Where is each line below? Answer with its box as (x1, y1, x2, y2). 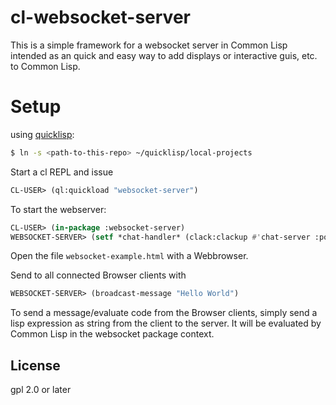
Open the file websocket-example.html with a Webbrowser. (10, 250, 249, 262)
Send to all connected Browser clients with (10, 269, 187, 281)
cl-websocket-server (10, 6, 191, 29)
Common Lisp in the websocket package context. (10, 328, 215, 340)
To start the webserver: (10, 203, 107, 215)
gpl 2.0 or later (10, 384, 72, 396)
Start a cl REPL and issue (10, 166, 114, 178)
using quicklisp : (10, 128, 75, 140)
